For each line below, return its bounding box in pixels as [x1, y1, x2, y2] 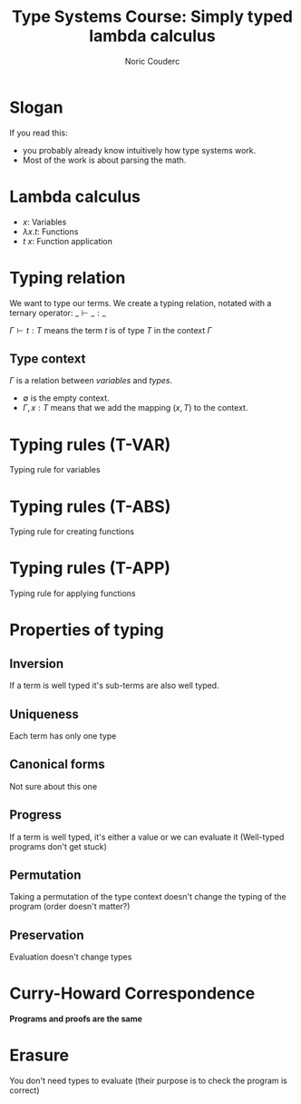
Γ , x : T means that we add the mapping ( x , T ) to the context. [22, 403, 248, 413]
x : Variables [22, 216, 67, 227]
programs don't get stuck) [9, 840, 107, 851]
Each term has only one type [9, 731, 117, 741]
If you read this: [9, 127, 68, 138]
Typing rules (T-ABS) [9, 496, 171, 517]
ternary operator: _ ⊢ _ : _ [9, 307, 106, 318]
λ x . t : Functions [22, 225, 79, 237]
